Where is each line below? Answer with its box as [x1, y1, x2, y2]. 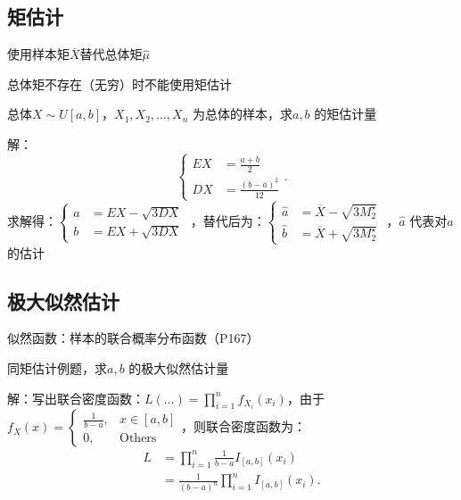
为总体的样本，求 [192, 104, 292, 123]
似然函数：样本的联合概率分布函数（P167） [7, 329, 259, 347]
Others [119, 432, 157, 446]
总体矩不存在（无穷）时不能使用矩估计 [7, 74, 232, 93]
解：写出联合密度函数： [7, 388, 144, 407]
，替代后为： [190, 211, 266, 229]
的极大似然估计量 [128, 358, 229, 377]
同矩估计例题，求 [7, 358, 107, 377]
